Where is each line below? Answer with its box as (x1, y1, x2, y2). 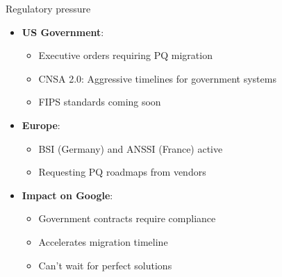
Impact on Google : (22, 187, 113, 202)
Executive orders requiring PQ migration (38, 48, 213, 62)
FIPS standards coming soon (38, 94, 161, 109)
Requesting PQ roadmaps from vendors (38, 165, 206, 179)
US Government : (22, 24, 104, 39)
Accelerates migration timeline (38, 234, 168, 249)
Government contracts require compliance (38, 211, 216, 226)
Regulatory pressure (6, 1, 91, 15)
